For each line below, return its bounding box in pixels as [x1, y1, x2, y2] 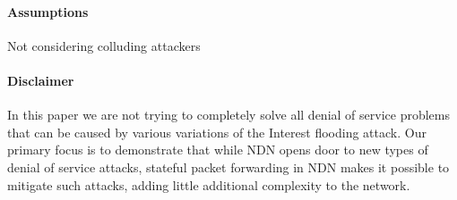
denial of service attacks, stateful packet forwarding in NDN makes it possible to [7, 157, 450, 176]
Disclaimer [7, 71, 74, 89]
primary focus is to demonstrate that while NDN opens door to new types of [7, 140, 428, 159]
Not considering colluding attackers [7, 36, 201, 54]
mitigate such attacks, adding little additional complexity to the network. [7, 175, 410, 194]
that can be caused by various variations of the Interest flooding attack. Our [7, 122, 427, 141]
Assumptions [7, 2, 89, 21]
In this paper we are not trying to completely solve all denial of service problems [7, 105, 450, 124]
